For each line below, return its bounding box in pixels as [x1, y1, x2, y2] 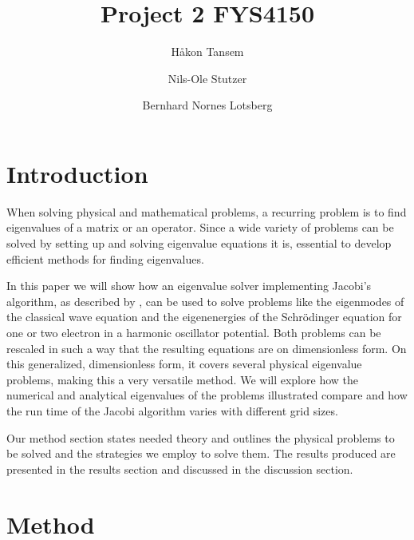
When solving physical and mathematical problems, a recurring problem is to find [6, 203, 407, 220]
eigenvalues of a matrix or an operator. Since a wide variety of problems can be [6, 219, 394, 236]
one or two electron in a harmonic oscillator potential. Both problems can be [6, 324, 381, 340]
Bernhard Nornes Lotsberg [142, 97, 273, 113]
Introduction [6, 157, 148, 189]
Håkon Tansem [171, 43, 244, 60]
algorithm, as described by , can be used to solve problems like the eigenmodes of [6, 292, 404, 309]
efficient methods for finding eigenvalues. [6, 250, 204, 267]
